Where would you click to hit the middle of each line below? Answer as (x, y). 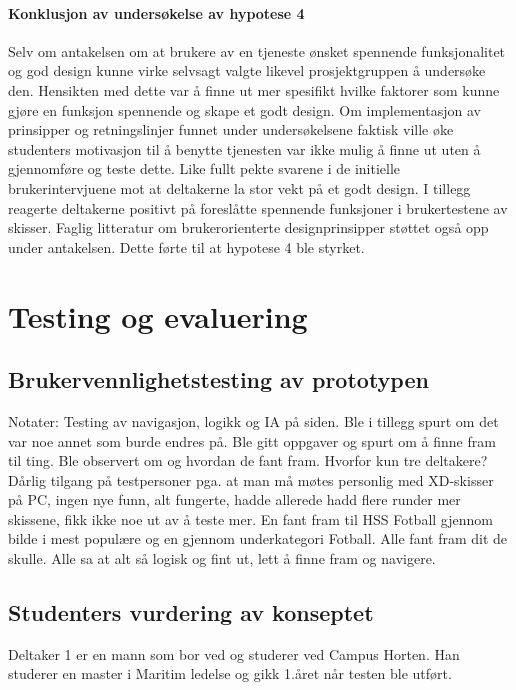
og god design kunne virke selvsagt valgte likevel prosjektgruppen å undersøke (247, 70)
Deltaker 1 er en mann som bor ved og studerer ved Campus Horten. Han (234, 653)
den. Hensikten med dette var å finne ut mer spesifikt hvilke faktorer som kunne (254, 89)
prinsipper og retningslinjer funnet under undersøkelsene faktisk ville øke (231, 129)
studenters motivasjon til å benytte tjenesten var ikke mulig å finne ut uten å (244, 148)
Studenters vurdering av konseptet (191, 612)
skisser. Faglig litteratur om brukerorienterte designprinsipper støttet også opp (248, 227)
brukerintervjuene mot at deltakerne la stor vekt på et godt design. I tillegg (239, 187)
